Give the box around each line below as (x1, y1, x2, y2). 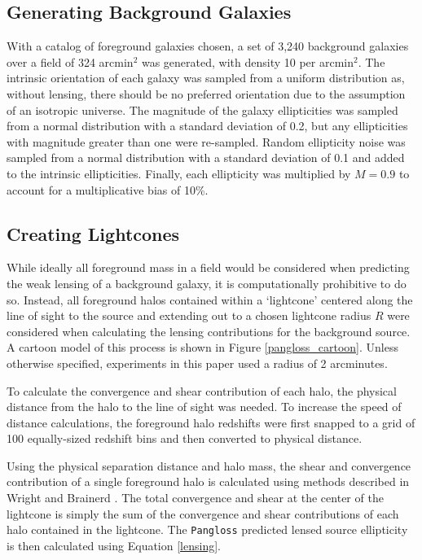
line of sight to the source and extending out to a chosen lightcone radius (7, 307, 371, 324)
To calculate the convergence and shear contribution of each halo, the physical (7, 382, 397, 399)
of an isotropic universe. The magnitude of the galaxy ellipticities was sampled (7, 101, 398, 118)
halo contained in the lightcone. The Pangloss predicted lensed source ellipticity (7, 521, 408, 538)
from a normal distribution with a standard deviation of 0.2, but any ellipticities (7, 117, 408, 134)
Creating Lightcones (7, 221, 180, 246)
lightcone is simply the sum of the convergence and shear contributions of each (7, 505, 399, 522)
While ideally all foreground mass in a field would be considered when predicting (7, 259, 410, 276)
